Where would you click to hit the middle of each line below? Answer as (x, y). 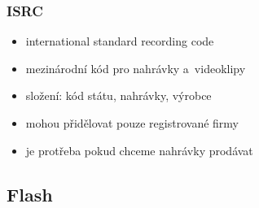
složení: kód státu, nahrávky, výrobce (119, 95)
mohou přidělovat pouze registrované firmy (132, 123)
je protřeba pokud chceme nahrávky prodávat (139, 150)
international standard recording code (120, 41)
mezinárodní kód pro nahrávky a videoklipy (136, 68)
